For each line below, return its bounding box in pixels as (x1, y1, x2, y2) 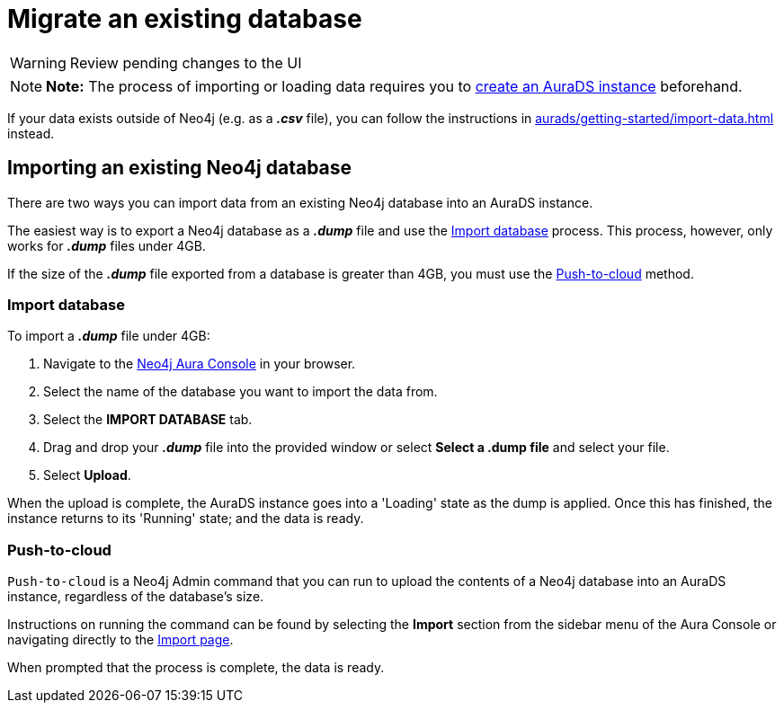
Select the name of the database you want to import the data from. (43, 384, 438, 400)
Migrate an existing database (7, 4, 362, 34)
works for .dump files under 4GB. (7, 237, 206, 253)
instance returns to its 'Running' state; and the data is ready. (7, 510, 364, 527)
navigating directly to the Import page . (7, 632, 234, 648)
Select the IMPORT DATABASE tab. (43, 412, 253, 428)
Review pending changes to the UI (69, 53, 302, 72)
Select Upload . (43, 467, 131, 484)
